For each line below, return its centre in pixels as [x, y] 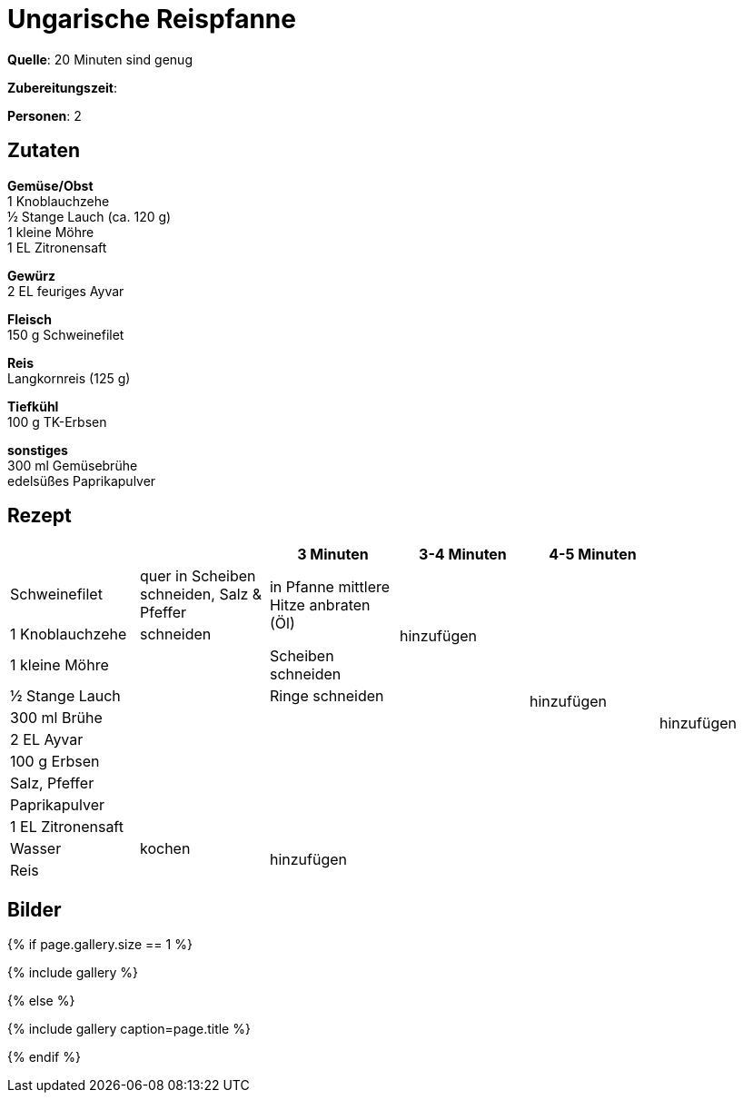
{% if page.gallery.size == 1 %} [100, 945]
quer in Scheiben [198, 576]
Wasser [36, 849]
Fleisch [30, 319]
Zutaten [44, 151]
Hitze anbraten [320, 605]
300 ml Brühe [56, 718]
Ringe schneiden [327, 696]
